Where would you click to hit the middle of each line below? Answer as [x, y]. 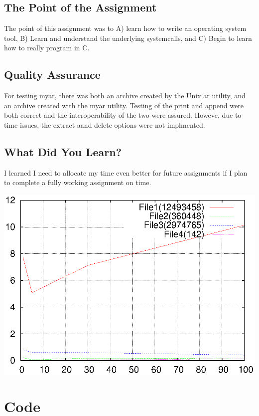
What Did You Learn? [63, 151]
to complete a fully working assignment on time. [78, 182]
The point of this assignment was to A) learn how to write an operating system [125, 28]
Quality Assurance [52, 75]
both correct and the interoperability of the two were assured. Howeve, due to [123, 115]
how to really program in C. [47, 48]
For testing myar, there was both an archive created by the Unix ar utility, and [125, 96]
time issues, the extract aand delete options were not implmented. [105, 124]
